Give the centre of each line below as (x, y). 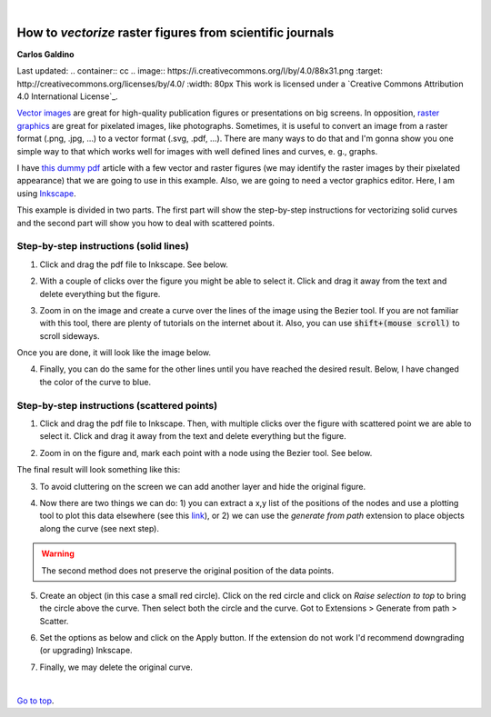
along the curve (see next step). (99, 528)
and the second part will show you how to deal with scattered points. (145, 223)
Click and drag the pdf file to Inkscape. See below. (134, 264)
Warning (58, 553)
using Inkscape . (46, 193)
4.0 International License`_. (67, 96)
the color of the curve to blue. (95, 382)
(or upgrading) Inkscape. (86, 651)
